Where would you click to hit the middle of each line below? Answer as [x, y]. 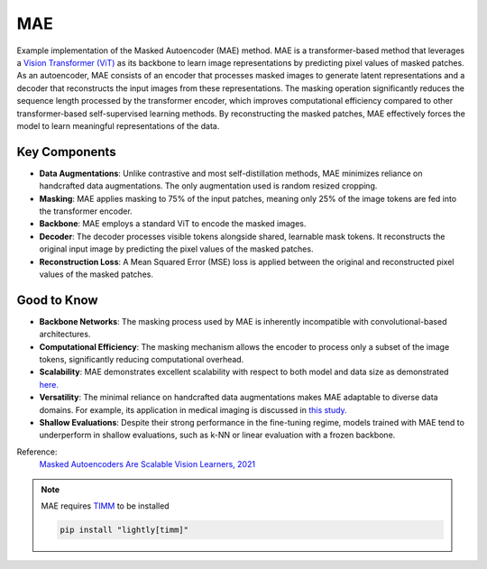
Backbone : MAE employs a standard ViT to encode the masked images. [173, 224]
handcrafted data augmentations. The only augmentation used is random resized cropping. [208, 186]
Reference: [37, 452]
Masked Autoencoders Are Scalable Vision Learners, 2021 [147, 464]
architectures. [65, 335]
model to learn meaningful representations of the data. [118, 125]
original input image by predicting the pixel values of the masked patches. [176, 249]
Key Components [66, 152]
